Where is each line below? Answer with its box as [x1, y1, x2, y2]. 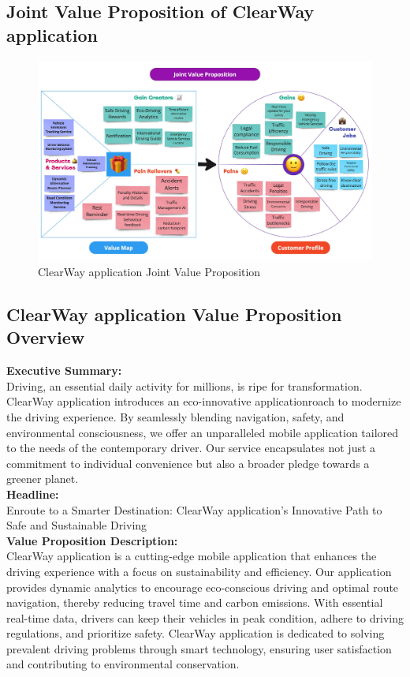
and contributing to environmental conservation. [6, 656, 240, 672]
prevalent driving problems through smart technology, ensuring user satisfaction [6, 640, 392, 656]
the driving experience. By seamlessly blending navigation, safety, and [6, 408, 345, 425]
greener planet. [6, 470, 79, 487]
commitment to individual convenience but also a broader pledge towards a [6, 454, 370, 471]
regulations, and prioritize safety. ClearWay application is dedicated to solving [6, 625, 385, 641]
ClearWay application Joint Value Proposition [38, 264, 261, 279]
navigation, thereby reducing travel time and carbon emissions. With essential [6, 594, 383, 611]
